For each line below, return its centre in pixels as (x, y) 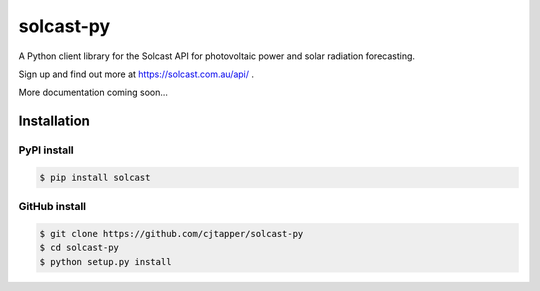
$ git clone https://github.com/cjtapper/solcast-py (171, 234)
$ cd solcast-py (79, 248)
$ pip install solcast (95, 177)
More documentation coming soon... (93, 92)
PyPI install (46, 150)
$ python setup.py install (105, 261)
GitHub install (52, 207)
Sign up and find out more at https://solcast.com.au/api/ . (136, 74)
